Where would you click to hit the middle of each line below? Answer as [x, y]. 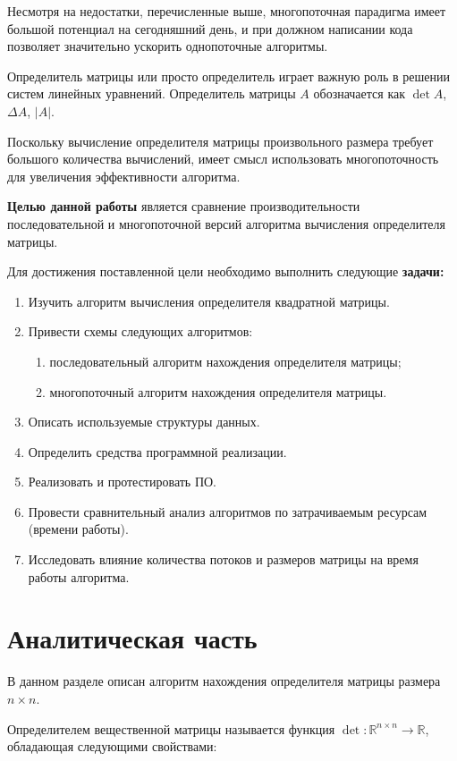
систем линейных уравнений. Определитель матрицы [152, 93]
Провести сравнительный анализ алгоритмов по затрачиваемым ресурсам [228, 511]
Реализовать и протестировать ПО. [123, 482]
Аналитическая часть [132, 638]
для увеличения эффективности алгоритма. [124, 176]
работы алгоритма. [79, 576]
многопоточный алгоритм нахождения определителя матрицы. [218, 391]
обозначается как [359, 93]
